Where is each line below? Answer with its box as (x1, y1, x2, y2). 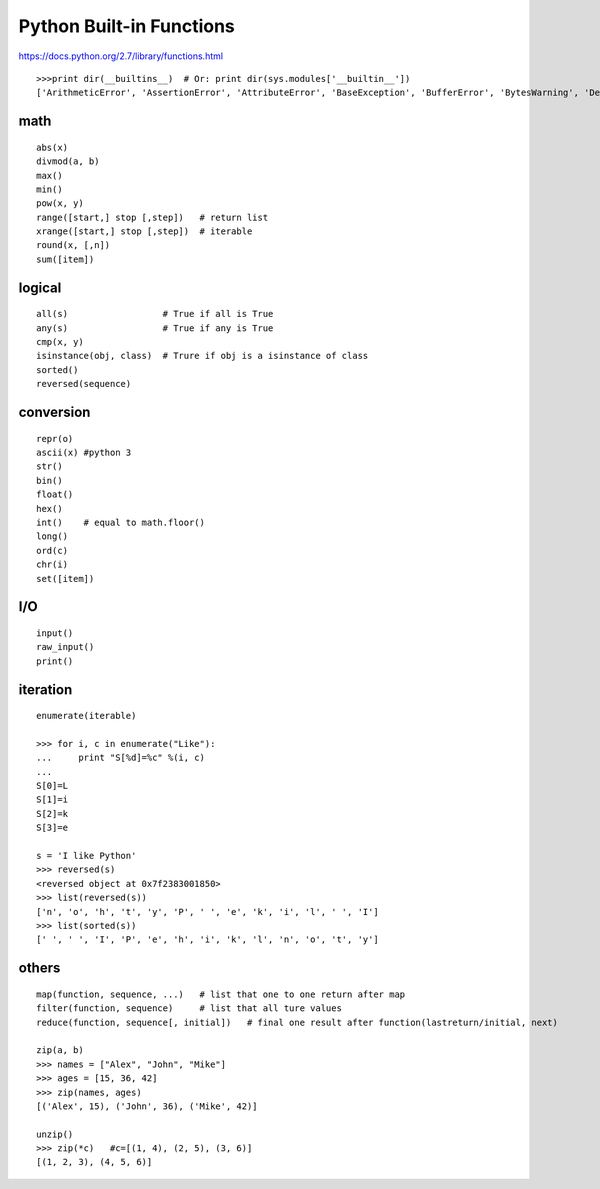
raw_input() (36, 641, 95, 653)
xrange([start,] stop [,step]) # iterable (36, 226, 253, 237)
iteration (18, 681, 73, 698)
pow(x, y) (36, 198, 84, 209)
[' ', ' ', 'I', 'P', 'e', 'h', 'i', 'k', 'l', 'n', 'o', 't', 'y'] (36, 934, 379, 945)
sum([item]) (36, 253, 95, 265)
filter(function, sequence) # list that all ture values (36, 1003, 342, 1014)
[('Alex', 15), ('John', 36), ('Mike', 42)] (36, 1100, 259, 1112)
